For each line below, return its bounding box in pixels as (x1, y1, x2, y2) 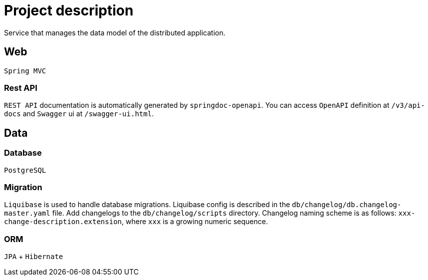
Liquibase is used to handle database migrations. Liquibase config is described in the (4, 200, 290, 209)
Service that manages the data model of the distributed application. (4, 28, 225, 37)
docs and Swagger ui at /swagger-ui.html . (4, 109, 154, 118)
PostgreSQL (4, 166, 46, 174)
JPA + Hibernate (4, 252, 63, 261)
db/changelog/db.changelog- (292, 201, 402, 209)
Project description (4, 2, 134, 19)
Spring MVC (4, 66, 46, 75)
